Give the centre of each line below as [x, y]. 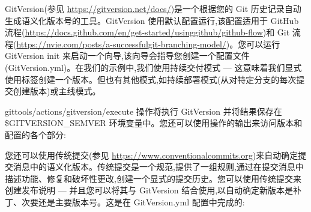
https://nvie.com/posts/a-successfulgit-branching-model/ [121, 44]
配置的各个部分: [35, 134]
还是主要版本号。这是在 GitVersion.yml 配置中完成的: [141, 201]
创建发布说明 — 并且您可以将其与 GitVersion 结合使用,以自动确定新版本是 [149, 190]
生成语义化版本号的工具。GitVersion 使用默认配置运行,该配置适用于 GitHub [152, 20]
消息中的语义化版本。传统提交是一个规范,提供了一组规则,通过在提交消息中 [158, 167]
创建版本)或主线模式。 [57, 91]
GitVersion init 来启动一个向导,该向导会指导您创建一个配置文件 [127, 56]
